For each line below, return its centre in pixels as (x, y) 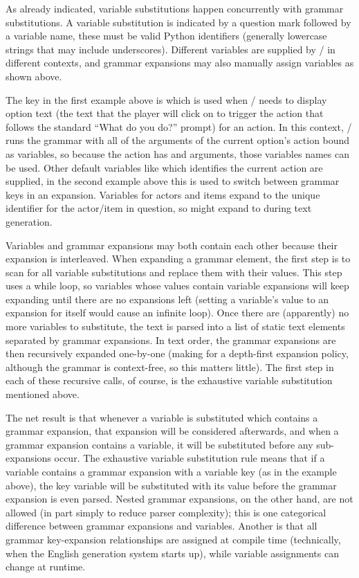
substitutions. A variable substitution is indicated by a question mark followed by (178, 22)
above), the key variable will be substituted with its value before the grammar (171, 485)
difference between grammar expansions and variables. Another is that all (162, 526)
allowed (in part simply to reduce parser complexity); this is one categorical (166, 512)
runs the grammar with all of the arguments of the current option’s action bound (178, 140)
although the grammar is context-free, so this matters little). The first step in (170, 367)
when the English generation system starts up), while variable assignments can (172, 553)
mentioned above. (43, 394)
